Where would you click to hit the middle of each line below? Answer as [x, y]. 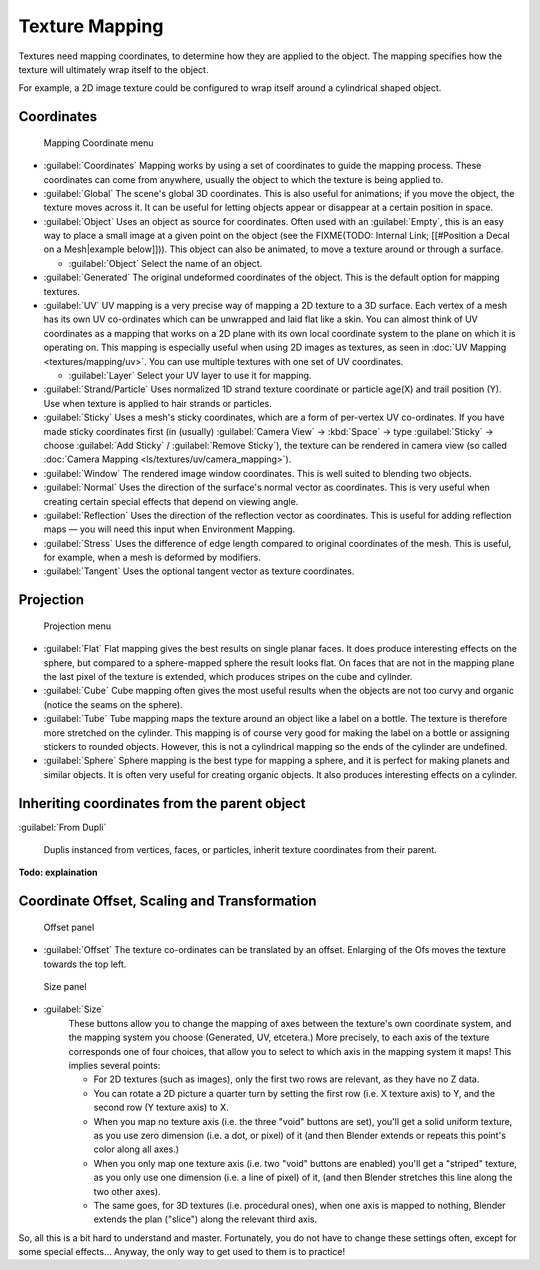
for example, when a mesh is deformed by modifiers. [152, 557]
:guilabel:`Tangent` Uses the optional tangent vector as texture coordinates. [199, 571]
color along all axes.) [136, 1149]
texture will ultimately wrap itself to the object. [113, 69]
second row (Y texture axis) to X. [161, 1107]
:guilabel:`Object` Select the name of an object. [165, 263]
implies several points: [114, 1065]
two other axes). [127, 1191]
